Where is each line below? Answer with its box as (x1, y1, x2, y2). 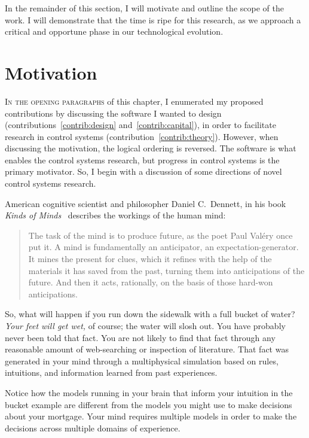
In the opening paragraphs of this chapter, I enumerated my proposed (5, 95, 264, 107)
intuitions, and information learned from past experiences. (5, 366, 218, 379)
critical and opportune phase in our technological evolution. (5, 25, 224, 38)
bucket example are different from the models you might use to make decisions (5, 398, 292, 410)
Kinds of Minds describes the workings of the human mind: (5, 209, 226, 221)
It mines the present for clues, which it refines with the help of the (28, 253, 272, 265)
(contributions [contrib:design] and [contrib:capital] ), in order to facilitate (5, 118, 276, 131)
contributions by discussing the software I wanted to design (5, 107, 222, 119)
